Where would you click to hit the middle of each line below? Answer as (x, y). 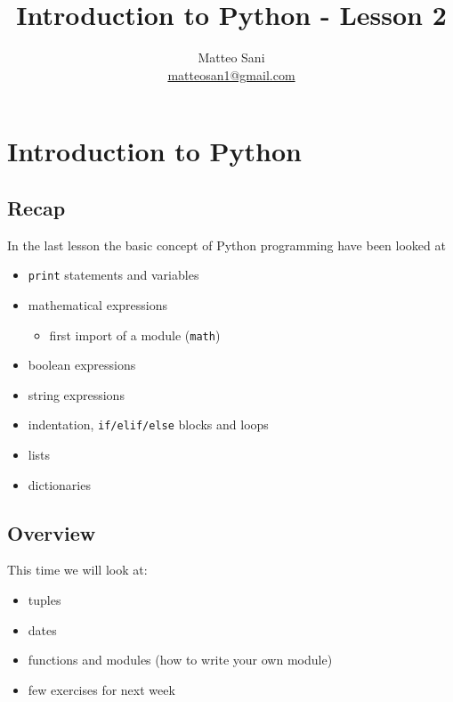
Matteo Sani (231, 57)
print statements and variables (113, 275)
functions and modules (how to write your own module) (180, 660)
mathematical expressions (97, 304)
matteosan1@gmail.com (231, 74)
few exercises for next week (101, 689)
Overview (52, 532)
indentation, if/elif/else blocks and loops (148, 424)
